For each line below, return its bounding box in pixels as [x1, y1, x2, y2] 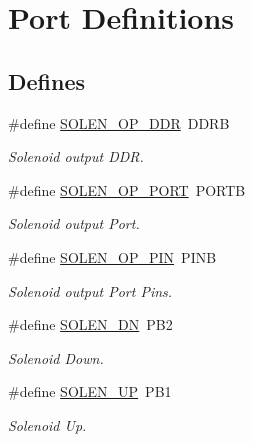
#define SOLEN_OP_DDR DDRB [8, 112, 230, 133]
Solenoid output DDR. [8, 146, 144, 167]
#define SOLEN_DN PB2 [8, 314, 173, 335]
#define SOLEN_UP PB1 [8, 381, 172, 402]
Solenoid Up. [8, 414, 87, 435]
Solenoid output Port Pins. [8, 280, 173, 301]
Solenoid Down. [8, 347, 104, 368]
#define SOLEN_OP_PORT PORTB [8, 179, 246, 200]
